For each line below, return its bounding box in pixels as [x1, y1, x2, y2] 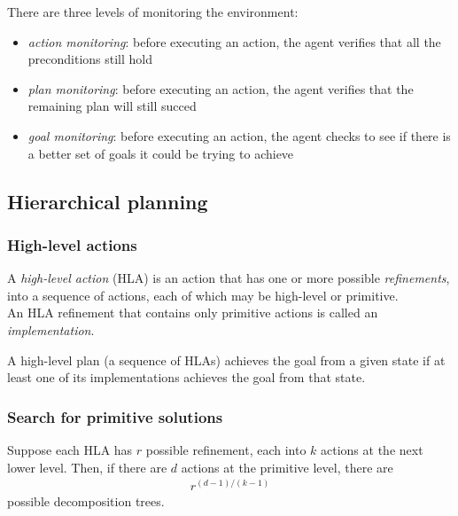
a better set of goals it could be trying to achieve [27, 144, 294, 162]
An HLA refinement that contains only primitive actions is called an [7, 303, 378, 322]
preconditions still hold [27, 50, 153, 68]
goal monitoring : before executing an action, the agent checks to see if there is [27, 126, 451, 145]
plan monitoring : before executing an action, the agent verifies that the [27, 79, 414, 98]
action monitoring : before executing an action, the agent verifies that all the [27, 32, 441, 51]
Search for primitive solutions [7, 405, 223, 427]
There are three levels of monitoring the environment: [7, 3, 299, 20]
